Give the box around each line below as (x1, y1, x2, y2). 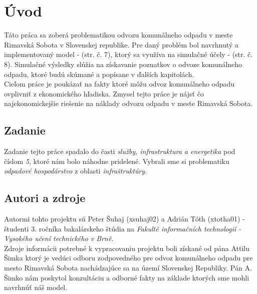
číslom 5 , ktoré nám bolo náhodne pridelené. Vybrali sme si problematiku (4, 155, 229, 166)
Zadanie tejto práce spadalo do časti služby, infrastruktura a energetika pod (4, 146, 235, 156)
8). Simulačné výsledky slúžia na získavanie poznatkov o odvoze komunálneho (4, 58, 242, 69)
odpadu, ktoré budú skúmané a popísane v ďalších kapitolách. (4, 68, 194, 79)
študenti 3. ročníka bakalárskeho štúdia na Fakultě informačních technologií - (4, 223, 241, 233)
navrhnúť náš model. (4, 282, 68, 292)
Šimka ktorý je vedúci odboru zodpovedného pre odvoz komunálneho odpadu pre (4, 252, 253, 263)
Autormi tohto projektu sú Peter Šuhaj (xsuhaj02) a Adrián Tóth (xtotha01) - (4, 213, 245, 224)
